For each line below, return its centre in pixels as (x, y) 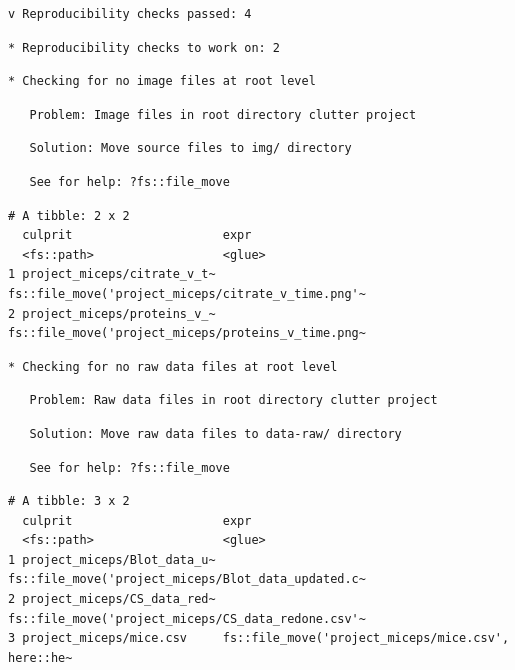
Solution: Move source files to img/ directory (190, 148)
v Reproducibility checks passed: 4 (130, 14)
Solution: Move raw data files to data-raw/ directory (215, 433)
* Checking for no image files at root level (162, 81)
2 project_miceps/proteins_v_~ (112, 313)
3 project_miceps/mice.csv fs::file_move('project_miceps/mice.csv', (259, 638)
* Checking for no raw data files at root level (173, 366)
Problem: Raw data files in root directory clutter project (233, 400)
